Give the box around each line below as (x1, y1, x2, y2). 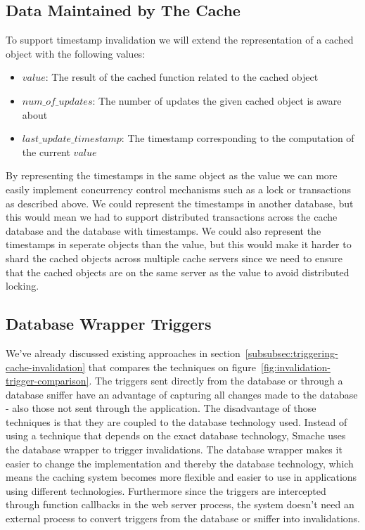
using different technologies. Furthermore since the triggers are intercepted (6, 483, 326, 498)
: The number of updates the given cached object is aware (92, 93, 342, 108)
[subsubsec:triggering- (245, 345, 338, 360)
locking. (6, 278, 39, 293)
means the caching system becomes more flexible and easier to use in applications (6, 470, 357, 484)
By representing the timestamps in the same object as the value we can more (6, 168, 338, 183)
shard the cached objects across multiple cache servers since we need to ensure (6, 250, 343, 265)
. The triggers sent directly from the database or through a (89, 373, 343, 388)
